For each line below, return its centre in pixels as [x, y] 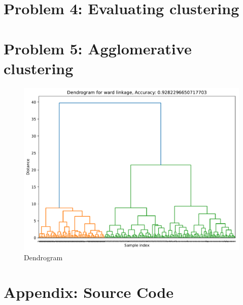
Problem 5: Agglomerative [98, 48]
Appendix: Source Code [89, 292]
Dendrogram [43, 257]
